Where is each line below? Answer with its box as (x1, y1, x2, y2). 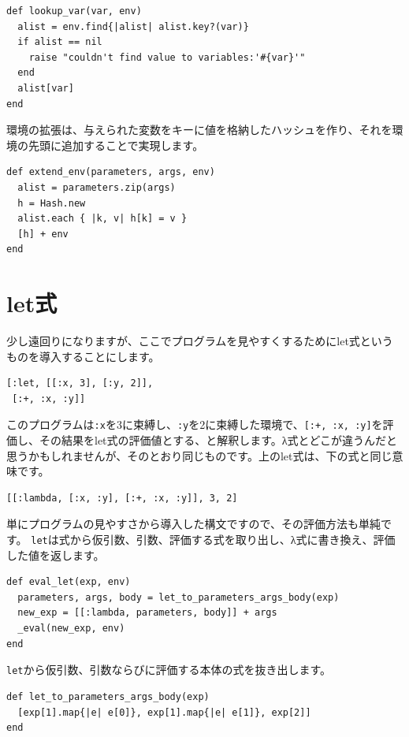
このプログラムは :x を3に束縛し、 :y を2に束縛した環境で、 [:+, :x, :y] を (6, 416, 383, 433)
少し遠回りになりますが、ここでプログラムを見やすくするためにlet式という (6, 333, 393, 349)
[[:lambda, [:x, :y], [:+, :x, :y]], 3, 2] (6, 492, 238, 504)
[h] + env (17, 228, 69, 240)
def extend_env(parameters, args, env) (6, 166, 215, 178)
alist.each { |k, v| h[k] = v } (17, 213, 188, 225)
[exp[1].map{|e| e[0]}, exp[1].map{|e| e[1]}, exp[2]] (17, 706, 311, 718)
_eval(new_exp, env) (17, 623, 125, 635)
